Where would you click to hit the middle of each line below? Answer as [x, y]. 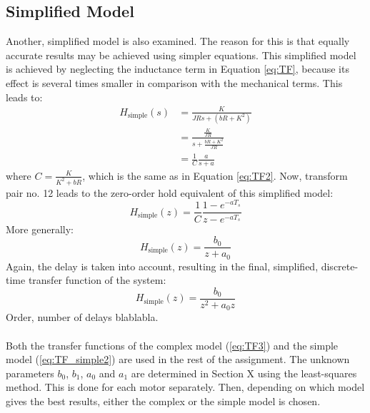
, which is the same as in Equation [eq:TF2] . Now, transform [215, 175]
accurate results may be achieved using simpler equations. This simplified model [181, 55]
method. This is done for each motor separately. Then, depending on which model [185, 387]
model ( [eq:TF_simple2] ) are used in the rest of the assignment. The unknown [178, 359]
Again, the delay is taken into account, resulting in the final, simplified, [162, 266]
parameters [30, 373]
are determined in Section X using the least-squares [244, 373]
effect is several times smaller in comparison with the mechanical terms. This [174, 82]
